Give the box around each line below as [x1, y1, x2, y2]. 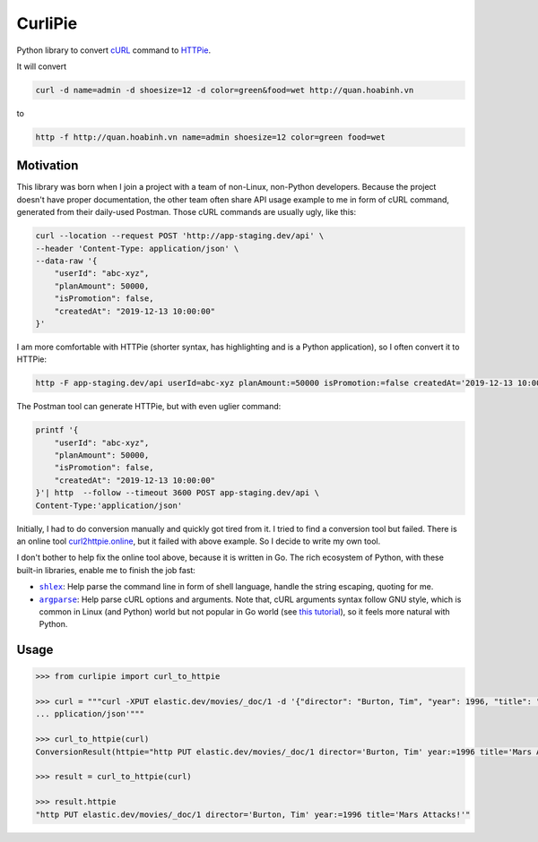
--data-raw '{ [35, 255, 98, 266]
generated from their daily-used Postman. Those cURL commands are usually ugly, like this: [16, 207, 357, 218]
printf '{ [35, 425, 79, 435]
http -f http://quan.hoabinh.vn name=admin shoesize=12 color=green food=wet [35, 132, 386, 142]
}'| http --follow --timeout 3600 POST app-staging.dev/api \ [35, 488, 320, 498]
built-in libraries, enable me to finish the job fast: [16, 564, 196, 575]
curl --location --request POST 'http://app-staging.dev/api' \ [35, 231, 325, 241]
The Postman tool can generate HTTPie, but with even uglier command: [16, 401, 282, 412]
